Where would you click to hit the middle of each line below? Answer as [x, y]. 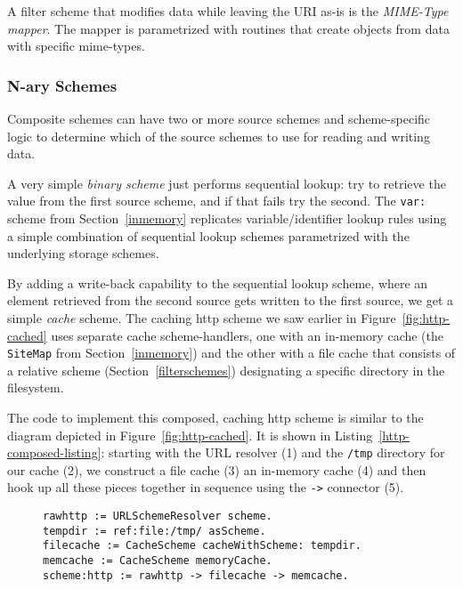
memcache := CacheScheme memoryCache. [158, 561]
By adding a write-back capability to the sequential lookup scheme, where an [218, 282]
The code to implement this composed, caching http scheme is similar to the [215, 418]
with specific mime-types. [76, 46]
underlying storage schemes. [83, 253]
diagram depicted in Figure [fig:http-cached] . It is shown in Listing [190, 435]
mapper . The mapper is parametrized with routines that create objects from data [228, 28]
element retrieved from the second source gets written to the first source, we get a [231, 300]
